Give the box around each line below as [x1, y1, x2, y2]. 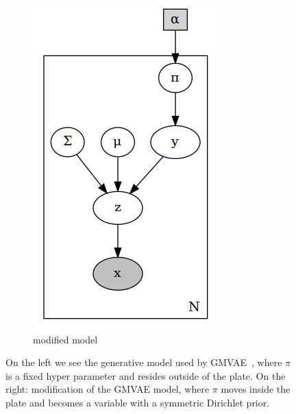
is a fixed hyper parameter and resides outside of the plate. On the [5, 368, 286, 382]
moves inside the [221, 382, 291, 396]
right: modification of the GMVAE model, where [5, 382, 210, 396]
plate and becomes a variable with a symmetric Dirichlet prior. [5, 395, 270, 409]
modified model [33, 332, 98, 346]
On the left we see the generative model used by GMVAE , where [5, 355, 282, 369]
